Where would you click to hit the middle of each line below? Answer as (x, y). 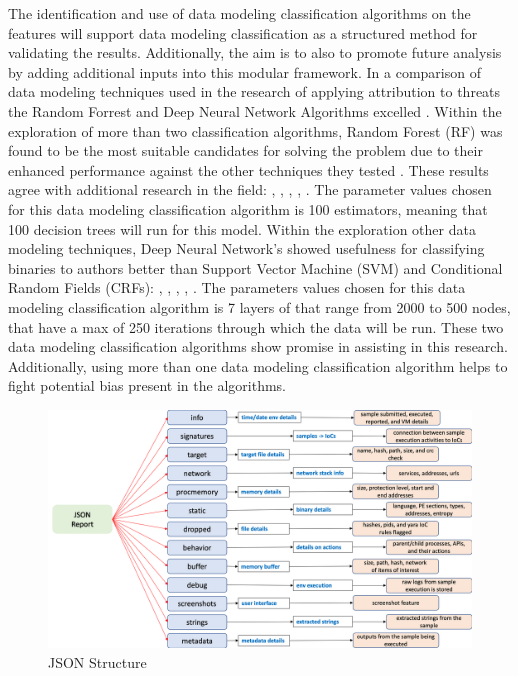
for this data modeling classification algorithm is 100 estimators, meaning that (248, 208)
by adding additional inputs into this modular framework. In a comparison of (244, 71)
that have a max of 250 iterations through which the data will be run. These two (256, 326)
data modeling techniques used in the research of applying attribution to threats (254, 91)
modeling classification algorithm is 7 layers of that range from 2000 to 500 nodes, (259, 306)
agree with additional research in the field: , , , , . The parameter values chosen (250, 189)
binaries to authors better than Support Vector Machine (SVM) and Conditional (255, 267)
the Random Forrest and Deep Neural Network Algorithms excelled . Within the (255, 110)
